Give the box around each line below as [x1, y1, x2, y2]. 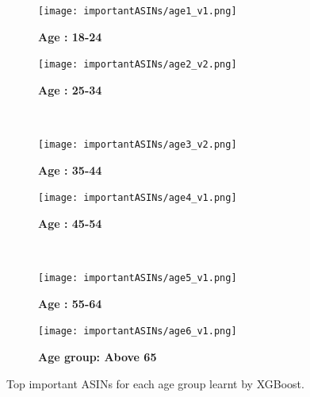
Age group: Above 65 [38, 349, 157, 365]
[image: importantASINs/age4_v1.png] [38, 192, 237, 204]
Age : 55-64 [38, 295, 102, 311]
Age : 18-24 [38, 28, 102, 44]
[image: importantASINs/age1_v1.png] [38, 6, 237, 17]
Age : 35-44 [38, 161, 102, 178]
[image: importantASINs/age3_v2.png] [38, 139, 237, 151]
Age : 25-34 [38, 81, 102, 98]
